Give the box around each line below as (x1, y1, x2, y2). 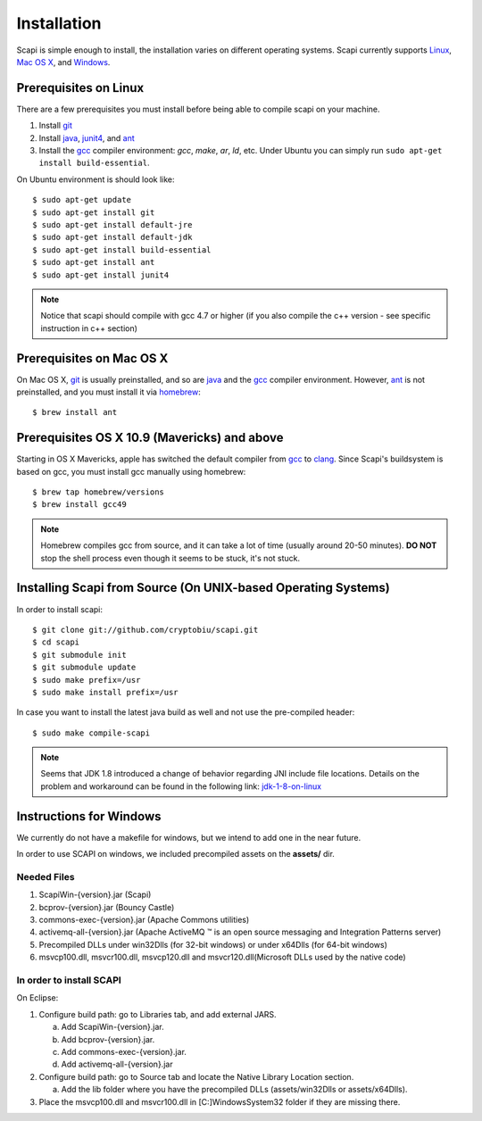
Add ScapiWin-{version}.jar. (61, 1022, 164, 1033)
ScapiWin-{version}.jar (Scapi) (38, 889, 152, 901)
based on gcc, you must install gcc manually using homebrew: (16, 466, 246, 477)
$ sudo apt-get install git (32, 207, 155, 218)
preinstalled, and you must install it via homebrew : (16, 386, 201, 397)
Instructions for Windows (16, 809, 162, 824)
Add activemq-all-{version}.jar (61, 1059, 173, 1070)
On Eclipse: (16, 992, 59, 1003)
